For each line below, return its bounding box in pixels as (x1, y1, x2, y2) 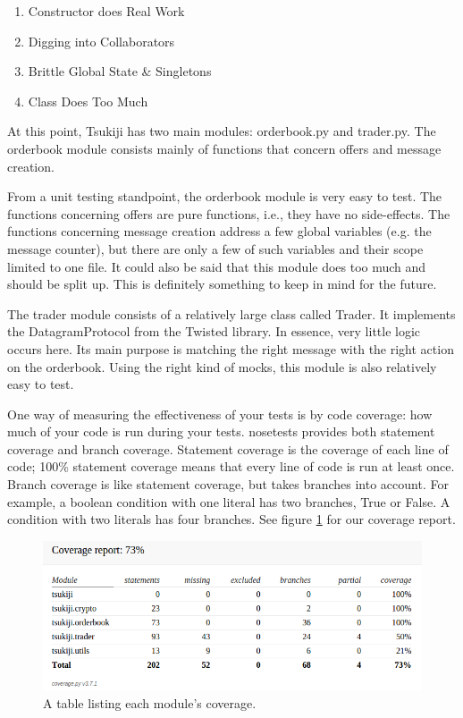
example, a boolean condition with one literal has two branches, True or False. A (7, 492, 450, 511)
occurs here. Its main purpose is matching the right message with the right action (7, 339, 454, 358)
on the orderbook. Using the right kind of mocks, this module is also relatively (7, 357, 437, 376)
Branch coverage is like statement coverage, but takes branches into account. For (7, 475, 449, 494)
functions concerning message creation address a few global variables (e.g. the (7, 222, 432, 241)
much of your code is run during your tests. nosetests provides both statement (7, 422, 435, 441)
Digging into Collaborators (28, 31, 175, 50)
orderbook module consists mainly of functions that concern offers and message (7, 139, 442, 157)
